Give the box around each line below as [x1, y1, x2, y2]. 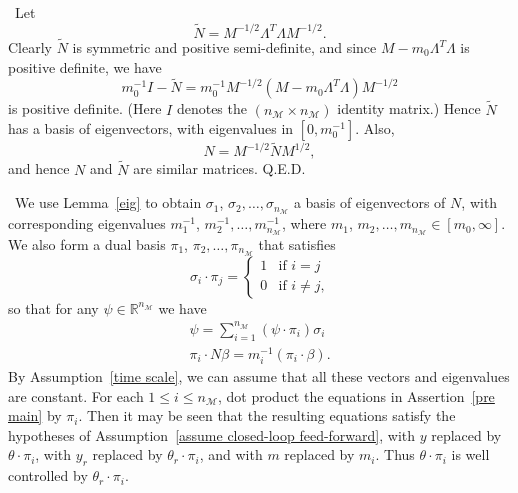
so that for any [8, 297, 99, 318]
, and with [199, 444, 263, 465]
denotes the [176, 98, 247, 119]
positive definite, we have [8, 56, 162, 77]
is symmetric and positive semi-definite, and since [72, 37, 377, 58]
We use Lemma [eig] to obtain [14, 192, 202, 213]
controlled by [8, 465, 88, 486]
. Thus [375, 444, 415, 465]
